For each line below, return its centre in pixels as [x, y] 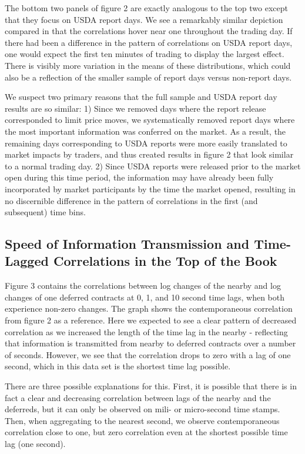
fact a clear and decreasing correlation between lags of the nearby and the [138, 397]
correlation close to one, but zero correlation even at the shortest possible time [146, 432]
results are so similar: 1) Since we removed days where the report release [135, 108]
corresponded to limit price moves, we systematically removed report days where [150, 120]
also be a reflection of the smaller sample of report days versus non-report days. [148, 77]
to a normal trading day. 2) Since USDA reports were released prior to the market [153, 166]
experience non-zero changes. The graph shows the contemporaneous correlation [149, 308]
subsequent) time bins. [45, 212]
